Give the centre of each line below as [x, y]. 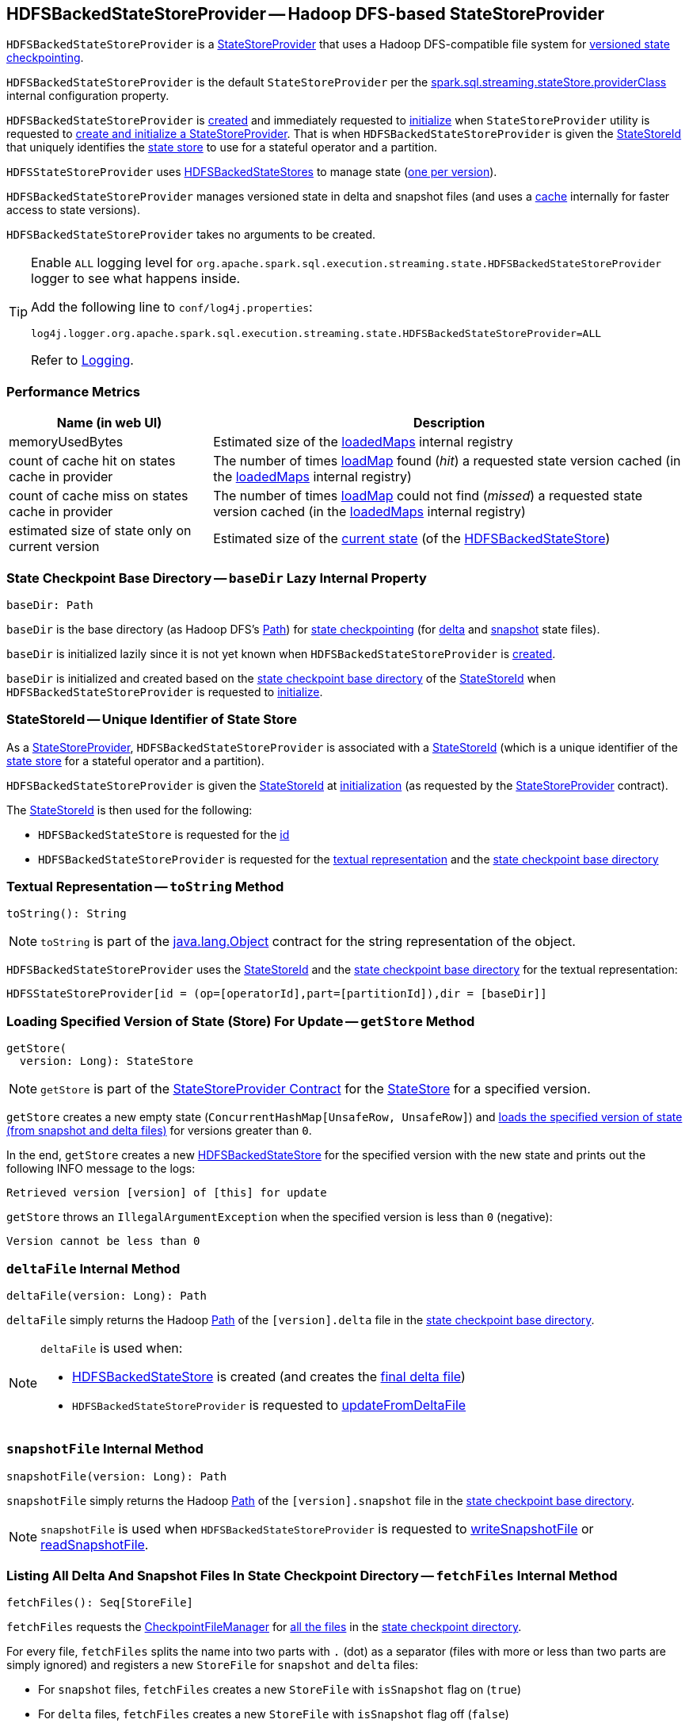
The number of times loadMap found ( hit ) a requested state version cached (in [447, 461]
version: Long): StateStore [107, 1061]
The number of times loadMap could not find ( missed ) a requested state [428, 496]
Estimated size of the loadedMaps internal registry [363, 442]
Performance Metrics [73, 391]
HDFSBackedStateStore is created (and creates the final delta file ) [269, 1376]
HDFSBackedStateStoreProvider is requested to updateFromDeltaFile [269, 1405]
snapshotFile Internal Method [105, 1449]
